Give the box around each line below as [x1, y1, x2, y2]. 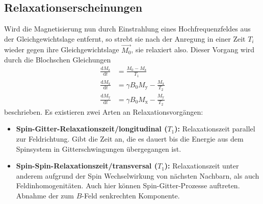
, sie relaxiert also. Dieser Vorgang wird [131, 44, 255, 55]
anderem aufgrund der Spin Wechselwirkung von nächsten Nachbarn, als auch [16, 170, 259, 181]
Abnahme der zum [16, 190, 74, 200]
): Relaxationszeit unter [164, 160, 239, 171]
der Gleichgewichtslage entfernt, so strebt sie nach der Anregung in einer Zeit [4, 33, 246, 44]
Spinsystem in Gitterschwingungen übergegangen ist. [16, 143, 181, 154]
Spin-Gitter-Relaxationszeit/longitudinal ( [16, 123, 168, 134]
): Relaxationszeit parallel [174, 123, 255, 134]
